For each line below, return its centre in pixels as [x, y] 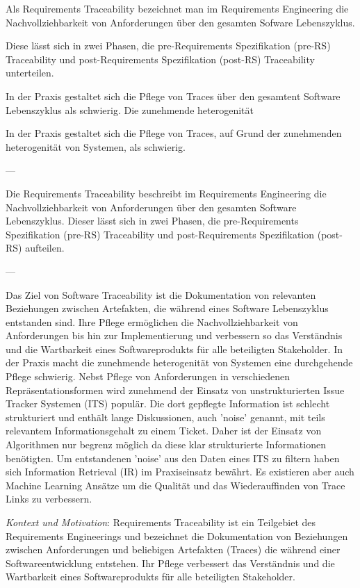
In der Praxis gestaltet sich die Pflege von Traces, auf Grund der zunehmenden [174, 133]
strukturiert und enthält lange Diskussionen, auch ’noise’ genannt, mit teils [165, 417]
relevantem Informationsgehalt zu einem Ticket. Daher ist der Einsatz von [164, 431]
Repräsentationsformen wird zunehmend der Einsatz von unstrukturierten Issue [175, 390]
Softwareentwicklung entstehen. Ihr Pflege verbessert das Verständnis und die [170, 563]
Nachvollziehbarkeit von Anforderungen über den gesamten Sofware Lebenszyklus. [180, 22]
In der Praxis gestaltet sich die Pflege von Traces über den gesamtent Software [173, 96]
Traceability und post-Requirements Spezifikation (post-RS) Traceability [160, 59]
